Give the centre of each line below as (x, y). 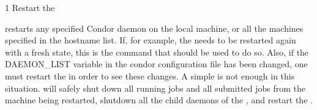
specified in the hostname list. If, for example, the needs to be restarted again (151, 40)
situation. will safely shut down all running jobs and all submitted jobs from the (155, 88)
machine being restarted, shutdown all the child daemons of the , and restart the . (159, 100)
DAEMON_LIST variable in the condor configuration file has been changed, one (156, 64)
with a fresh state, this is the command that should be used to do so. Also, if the (157, 52)
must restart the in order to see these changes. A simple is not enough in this (150, 75)
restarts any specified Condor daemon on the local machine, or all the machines (154, 28)
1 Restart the (30, 7)
